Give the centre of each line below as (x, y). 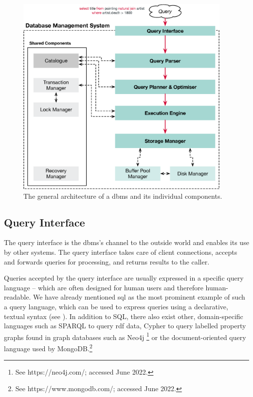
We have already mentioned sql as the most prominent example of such (139, 297)
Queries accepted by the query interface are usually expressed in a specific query (124, 278)
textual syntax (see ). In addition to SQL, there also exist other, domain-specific (124, 316)
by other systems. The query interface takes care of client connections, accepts (121, 252)
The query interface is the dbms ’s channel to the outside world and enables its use (126, 242)
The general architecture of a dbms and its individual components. (123, 196)
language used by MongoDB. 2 (48, 347)
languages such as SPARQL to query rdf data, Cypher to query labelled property (125, 326)
